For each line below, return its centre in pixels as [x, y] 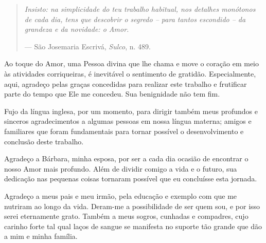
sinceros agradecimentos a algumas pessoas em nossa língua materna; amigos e [128, 121]
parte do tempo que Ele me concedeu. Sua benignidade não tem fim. [112, 94]
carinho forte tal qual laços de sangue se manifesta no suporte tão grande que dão [133, 226]
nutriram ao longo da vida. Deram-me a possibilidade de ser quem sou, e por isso [132, 206]
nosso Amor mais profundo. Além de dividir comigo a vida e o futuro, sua [121, 168]
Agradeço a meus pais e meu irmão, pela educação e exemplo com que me [121, 195]
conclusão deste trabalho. [44, 141]
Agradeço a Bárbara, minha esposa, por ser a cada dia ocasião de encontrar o [126, 158]
